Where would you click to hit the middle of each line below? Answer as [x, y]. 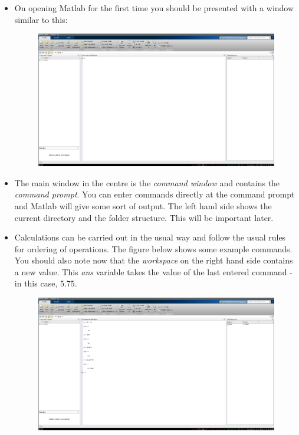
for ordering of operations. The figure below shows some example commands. [153, 248]
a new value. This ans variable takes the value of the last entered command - [153, 271]
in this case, [36, 283]
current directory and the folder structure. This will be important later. [144, 217]
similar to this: [41, 19]
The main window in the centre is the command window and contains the [147, 182]
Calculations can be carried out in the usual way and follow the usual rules [150, 237]
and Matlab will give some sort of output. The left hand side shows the [143, 205]
